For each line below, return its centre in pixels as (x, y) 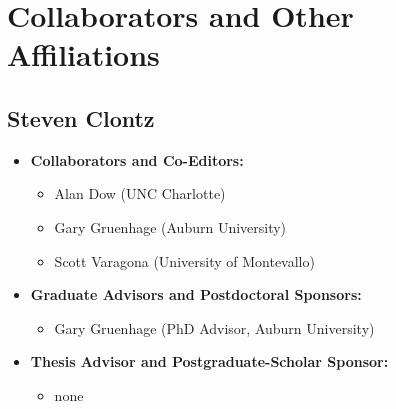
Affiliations (83, 54)
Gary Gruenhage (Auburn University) (170, 226)
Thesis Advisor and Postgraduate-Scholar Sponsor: (209, 361)
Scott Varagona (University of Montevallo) (184, 260)
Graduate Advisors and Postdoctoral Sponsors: (196, 294)
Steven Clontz (81, 117)
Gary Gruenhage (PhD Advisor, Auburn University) (214, 327)
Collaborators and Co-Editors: (137, 159)
